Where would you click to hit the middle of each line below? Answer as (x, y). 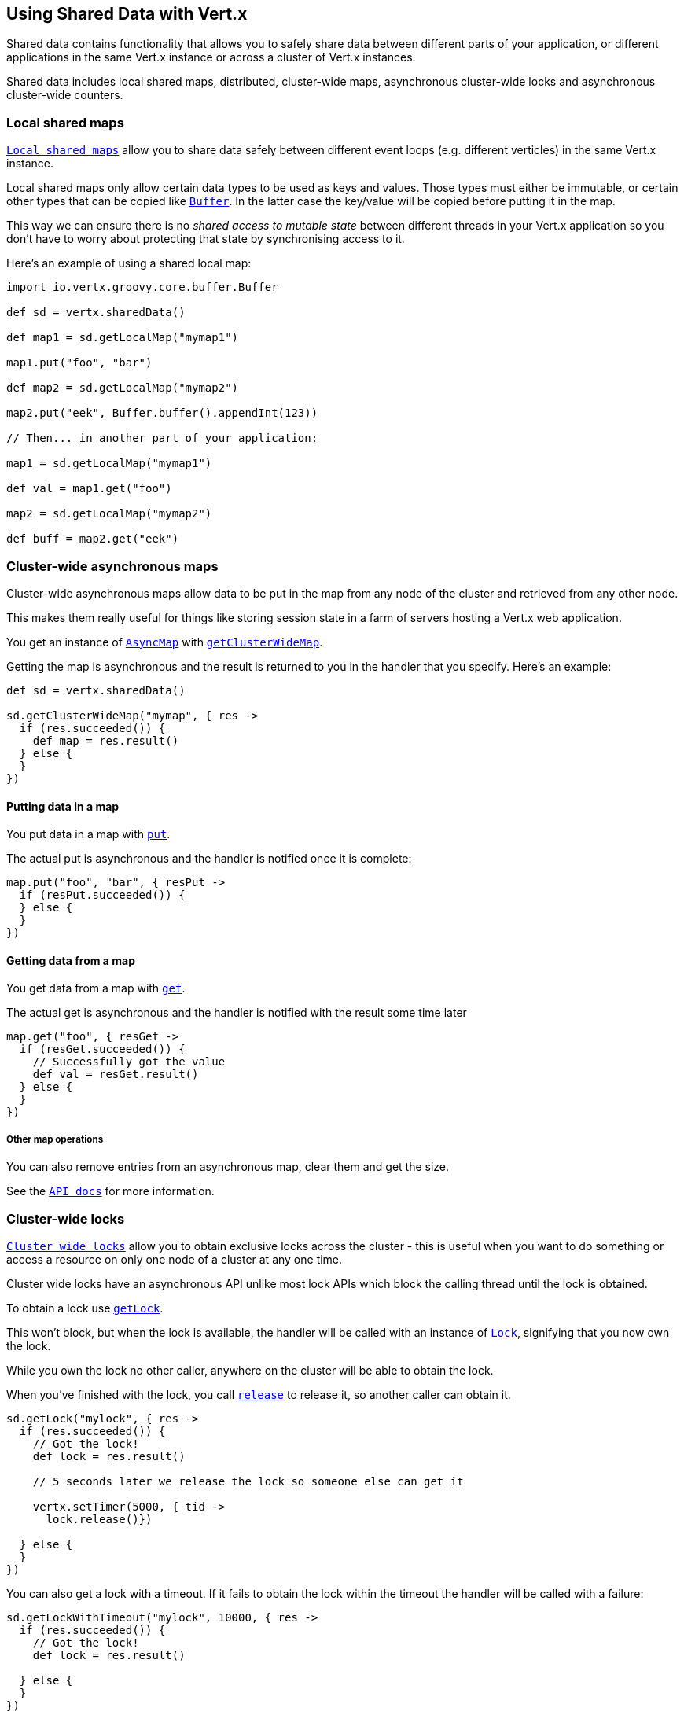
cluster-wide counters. (65, 95)
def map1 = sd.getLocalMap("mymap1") (123, 338)
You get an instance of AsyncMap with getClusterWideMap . (165, 642)
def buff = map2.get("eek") (93, 539)
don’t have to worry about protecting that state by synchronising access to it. (206, 239)
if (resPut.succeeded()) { (102, 895)
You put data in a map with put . (88, 834)
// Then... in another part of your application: (162, 438)
